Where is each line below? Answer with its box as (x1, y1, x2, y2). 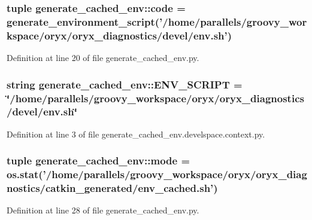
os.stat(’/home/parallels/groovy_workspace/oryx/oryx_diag (7, 167, 307, 182)
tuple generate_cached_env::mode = (7, 153, 190, 168)
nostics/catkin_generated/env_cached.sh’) (7, 181, 218, 195)
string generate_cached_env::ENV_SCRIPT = (7, 77, 243, 91)
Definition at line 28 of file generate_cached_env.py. (7, 204, 199, 216)
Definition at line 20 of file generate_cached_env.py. (7, 51, 199, 64)
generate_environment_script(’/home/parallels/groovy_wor (7, 14, 307, 29)
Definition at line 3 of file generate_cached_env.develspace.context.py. (7, 127, 265, 140)
